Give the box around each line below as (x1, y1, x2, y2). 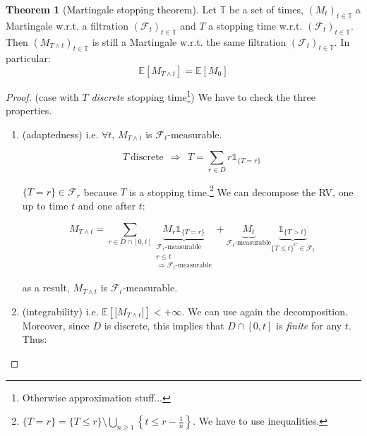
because (83, 184, 117, 199)
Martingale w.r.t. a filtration (6, 18, 128, 32)
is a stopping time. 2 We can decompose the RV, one (129, 182, 354, 199)
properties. (6, 103, 52, 118)
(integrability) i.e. (22, 303, 99, 318)
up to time (22, 198, 68, 212)
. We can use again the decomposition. (181, 303, 348, 318)
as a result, (22, 280, 70, 295)
